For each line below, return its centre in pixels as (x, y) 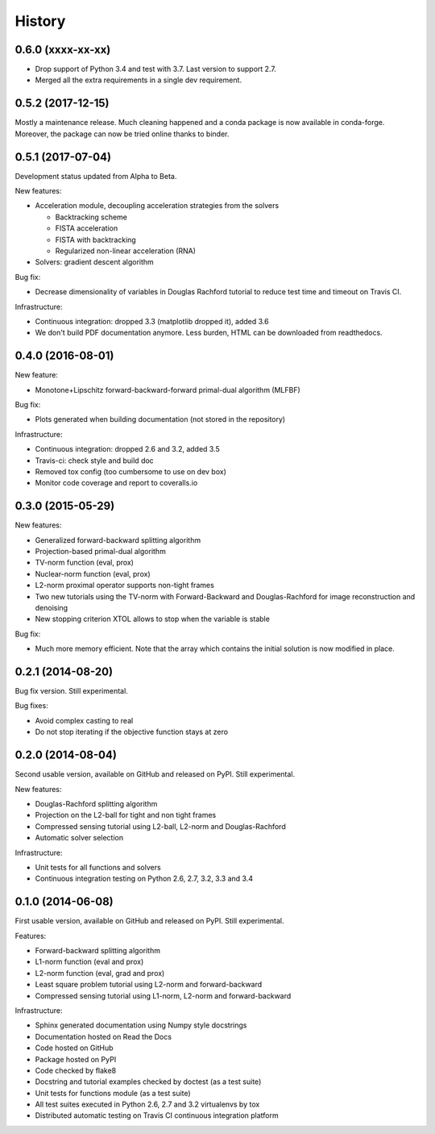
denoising (52, 608)
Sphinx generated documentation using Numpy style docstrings (141, 1025)
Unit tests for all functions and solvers (98, 867)
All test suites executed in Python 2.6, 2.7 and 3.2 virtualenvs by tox (147, 1104)
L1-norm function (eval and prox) (89, 962)
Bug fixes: (31, 706)
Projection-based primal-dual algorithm (101, 552)
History (40, 21)
